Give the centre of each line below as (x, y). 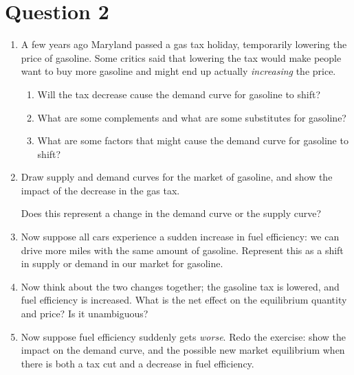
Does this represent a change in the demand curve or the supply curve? (171, 213)
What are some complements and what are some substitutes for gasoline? (192, 117)
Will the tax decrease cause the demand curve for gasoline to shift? (179, 94)
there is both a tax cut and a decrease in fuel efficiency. (137, 363)
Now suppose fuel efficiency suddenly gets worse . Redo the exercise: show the (184, 336)
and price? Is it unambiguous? (85, 314)
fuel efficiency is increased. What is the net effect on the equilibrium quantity (184, 300)
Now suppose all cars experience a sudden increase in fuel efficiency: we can (180, 237)
